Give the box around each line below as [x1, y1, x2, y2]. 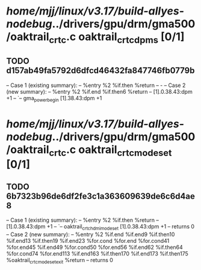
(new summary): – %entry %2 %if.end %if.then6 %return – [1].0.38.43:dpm [6, 88, 193, 95]
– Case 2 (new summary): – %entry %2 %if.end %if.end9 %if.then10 [6, 231, 175, 238]
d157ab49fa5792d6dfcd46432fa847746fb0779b [6, 65, 195, 76]
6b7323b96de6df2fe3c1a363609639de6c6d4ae [6, 191, 196, 201]
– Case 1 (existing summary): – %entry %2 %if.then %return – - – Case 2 [6, 82, 186, 89]
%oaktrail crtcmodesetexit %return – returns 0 [6, 256, 113, 265]
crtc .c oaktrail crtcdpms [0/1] [49, 30, 185, 46]
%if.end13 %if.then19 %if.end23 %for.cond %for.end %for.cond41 [6, 237, 170, 244]
